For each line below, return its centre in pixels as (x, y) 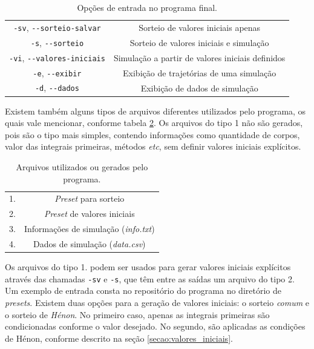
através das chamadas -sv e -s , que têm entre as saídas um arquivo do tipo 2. (150, 278)
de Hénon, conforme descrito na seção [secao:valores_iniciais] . (119, 338)
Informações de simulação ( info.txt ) (89, 229)
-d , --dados (57, 88)
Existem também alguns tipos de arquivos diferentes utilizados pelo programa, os (155, 111)
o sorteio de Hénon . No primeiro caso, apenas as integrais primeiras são (137, 314)
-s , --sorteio (57, 42)
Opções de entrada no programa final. (147, 7)
